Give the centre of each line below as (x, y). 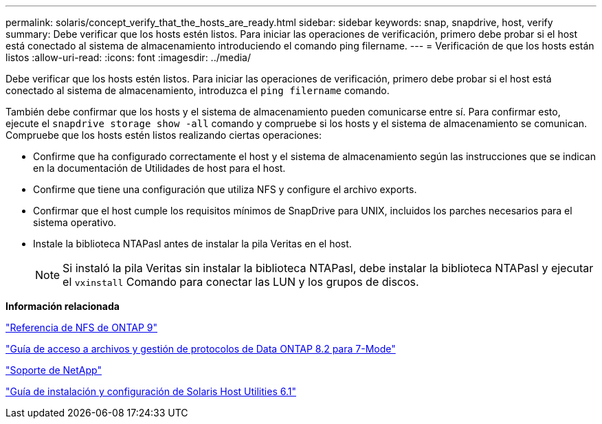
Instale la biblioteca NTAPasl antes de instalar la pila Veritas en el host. (192, 244)
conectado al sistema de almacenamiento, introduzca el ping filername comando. (198, 90)
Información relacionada (63, 306)
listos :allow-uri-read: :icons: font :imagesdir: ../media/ (129, 57)
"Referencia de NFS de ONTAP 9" (81, 327)
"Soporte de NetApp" (54, 370)
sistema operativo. (75, 222)
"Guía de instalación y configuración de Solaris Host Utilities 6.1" (151, 391)
